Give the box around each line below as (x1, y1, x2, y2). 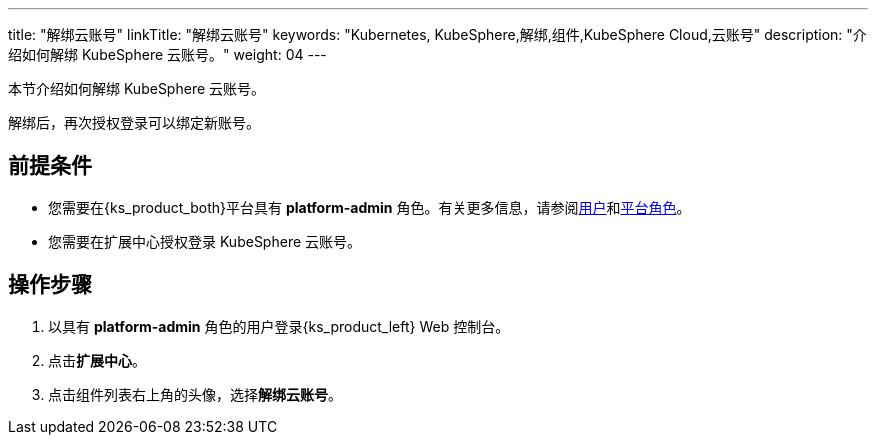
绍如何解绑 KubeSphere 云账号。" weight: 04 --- (8, 46, 327, 63)
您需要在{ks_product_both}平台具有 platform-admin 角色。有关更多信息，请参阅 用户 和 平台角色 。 (48, 198, 691, 216)
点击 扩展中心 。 (48, 351, 146, 369)
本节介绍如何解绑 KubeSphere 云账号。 (8, 80, 266, 97)
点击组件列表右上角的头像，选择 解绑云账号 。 (48, 385, 342, 403)
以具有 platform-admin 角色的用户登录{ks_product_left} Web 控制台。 (48, 317, 510, 335)
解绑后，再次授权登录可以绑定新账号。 (8, 114, 260, 131)
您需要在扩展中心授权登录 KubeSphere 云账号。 (48, 232, 362, 250)
